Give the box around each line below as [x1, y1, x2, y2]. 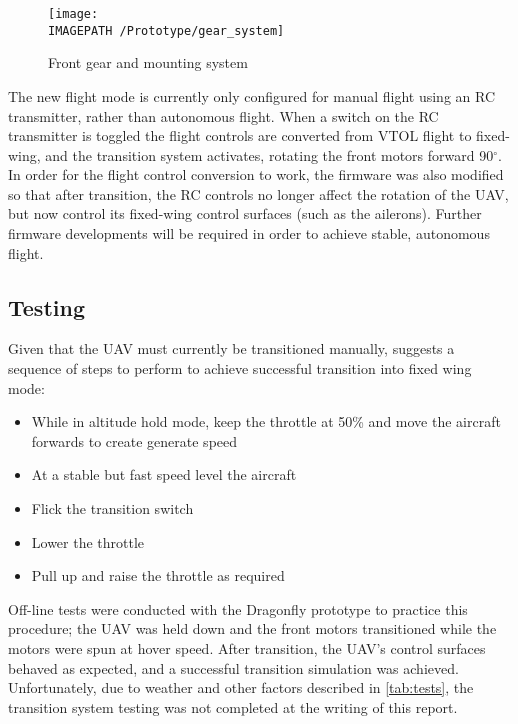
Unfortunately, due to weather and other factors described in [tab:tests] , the [8, 677, 474, 698]
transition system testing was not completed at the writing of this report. [8, 696, 458, 717]
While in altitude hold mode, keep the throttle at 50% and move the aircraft [31, 411, 501, 432]
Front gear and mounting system [48, 52, 248, 73]
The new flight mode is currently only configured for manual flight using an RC [8, 85, 496, 106]
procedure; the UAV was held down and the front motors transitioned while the [8, 618, 497, 639]
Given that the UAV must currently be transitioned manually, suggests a [8, 338, 455, 359]
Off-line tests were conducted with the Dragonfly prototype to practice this [8, 598, 468, 619]
